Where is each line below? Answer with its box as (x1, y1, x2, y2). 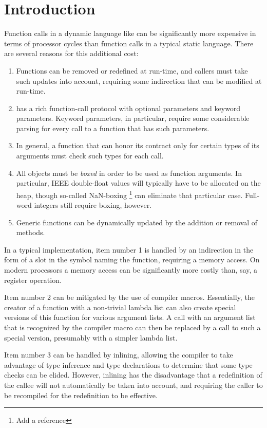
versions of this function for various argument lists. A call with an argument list (4, 312, 256, 323)
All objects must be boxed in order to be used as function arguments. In (16, 167, 242, 178)
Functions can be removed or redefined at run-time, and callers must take (16, 65, 248, 76)
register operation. (4, 274, 62, 285)
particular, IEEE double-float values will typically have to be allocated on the (16, 177, 261, 188)
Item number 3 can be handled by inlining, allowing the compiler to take (4, 349, 233, 360)
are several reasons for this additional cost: (4, 48, 139, 59)
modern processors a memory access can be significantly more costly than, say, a (4, 264, 258, 275)
